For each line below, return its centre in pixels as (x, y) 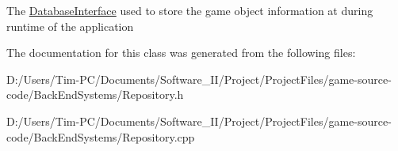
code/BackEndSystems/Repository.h (95, 94)
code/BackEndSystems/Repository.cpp (101, 136)
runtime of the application (70, 26)
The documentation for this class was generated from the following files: (181, 53)
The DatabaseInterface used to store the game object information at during (190, 10)
